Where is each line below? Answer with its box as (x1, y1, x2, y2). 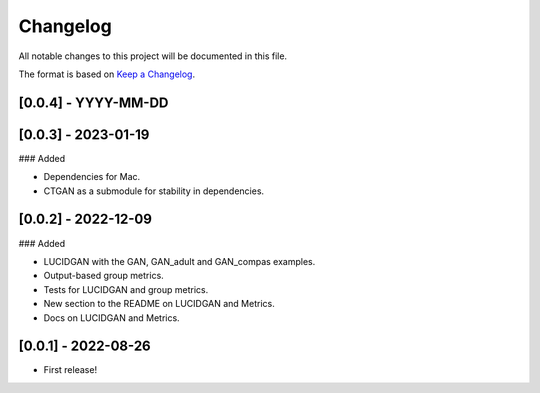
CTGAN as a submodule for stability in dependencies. (43, 185, 265, 197)
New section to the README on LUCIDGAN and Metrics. (43, 298, 275, 310)
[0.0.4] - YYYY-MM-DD (18, 94, 169, 111)
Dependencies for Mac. (43, 171, 141, 183)
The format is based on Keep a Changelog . (18, 68, 195, 80)
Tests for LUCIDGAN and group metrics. (43, 283, 209, 295)
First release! (43, 364, 98, 376)
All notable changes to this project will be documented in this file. (18, 50, 288, 62)
